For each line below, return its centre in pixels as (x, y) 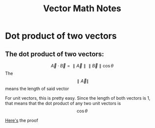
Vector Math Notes (82, 9)
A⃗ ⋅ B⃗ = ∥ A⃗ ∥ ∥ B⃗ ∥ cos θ (82, 66)
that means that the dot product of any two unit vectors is (63, 103)
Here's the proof (22, 120)
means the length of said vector (37, 89)
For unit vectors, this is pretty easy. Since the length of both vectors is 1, (78, 98)
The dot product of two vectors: (55, 54)
